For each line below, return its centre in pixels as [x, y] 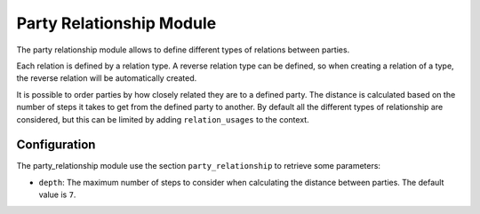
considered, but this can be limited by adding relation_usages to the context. [163, 119]
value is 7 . [57, 194]
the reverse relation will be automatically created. [107, 78]
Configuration [56, 145]
